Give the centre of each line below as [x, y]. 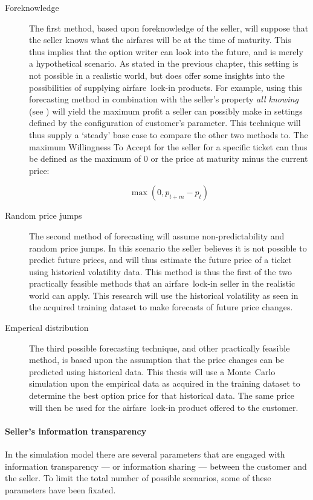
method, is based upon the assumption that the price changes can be [156, 360]
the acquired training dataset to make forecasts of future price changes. [161, 307]
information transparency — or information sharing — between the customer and [156, 466]
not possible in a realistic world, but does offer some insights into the [157, 75]
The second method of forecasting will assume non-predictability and [157, 235]
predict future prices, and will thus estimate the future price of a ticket [160, 260]
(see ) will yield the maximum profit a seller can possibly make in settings [166, 111]
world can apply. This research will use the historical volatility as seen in [164, 295]
